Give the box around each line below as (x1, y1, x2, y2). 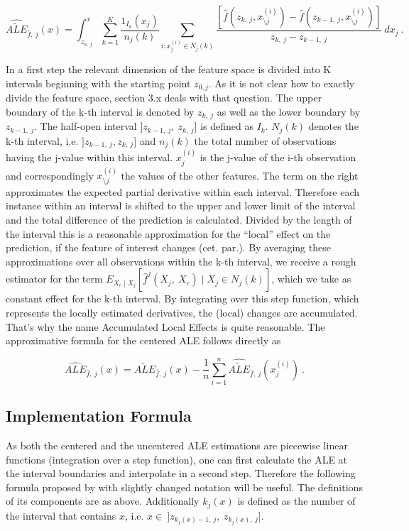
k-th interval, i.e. (6, 133, 79, 148)
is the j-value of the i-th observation (200, 150, 356, 165)
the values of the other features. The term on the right (121, 168, 359, 182)
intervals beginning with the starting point (6, 75, 191, 90)
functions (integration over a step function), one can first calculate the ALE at (6, 451, 348, 466)
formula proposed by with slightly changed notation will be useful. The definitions (6, 479, 363, 494)
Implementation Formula (6, 405, 192, 427)
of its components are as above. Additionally (6, 493, 200, 508)
